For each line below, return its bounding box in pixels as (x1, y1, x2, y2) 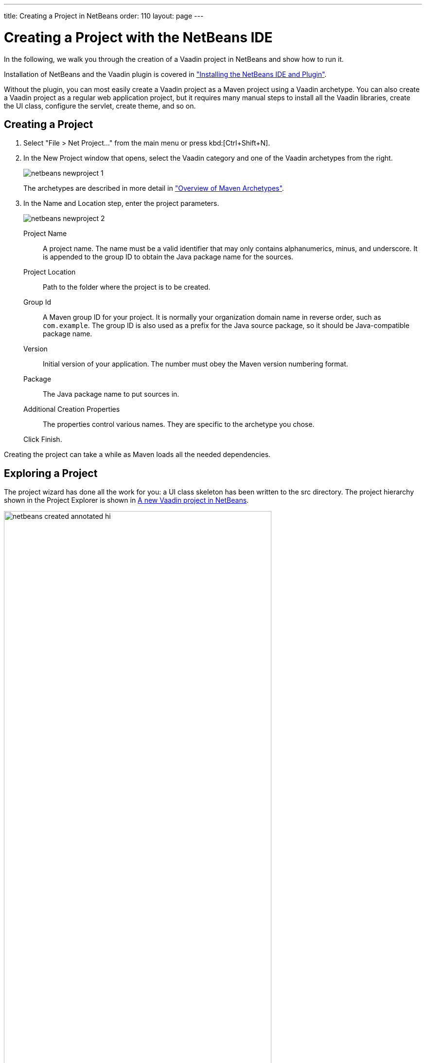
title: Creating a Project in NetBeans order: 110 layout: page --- (4, 12, 204, 20)
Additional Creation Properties (23, 405, 120, 414)
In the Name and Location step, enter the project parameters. (23, 199, 219, 208)
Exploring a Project (4, 467, 98, 479)
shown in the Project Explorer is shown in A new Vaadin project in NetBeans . (4, 496, 249, 505)
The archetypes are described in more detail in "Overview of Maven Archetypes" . (23, 184, 284, 193)
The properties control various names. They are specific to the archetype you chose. (43, 420, 315, 429)
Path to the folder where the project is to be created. (43, 283, 211, 292)
